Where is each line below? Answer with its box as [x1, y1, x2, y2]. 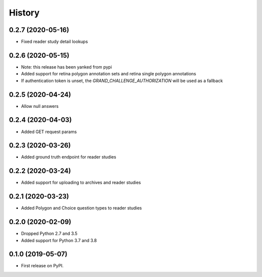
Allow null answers [21, 103, 59, 109]
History [9, 7, 40, 18]
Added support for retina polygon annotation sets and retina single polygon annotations [21, 71, 196, 77]
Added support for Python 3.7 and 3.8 [21, 237, 97, 243]
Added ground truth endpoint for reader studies [21, 154, 116, 160]
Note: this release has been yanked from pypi [21, 64, 112, 70]
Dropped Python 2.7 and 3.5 [21, 231, 78, 237]
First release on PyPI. [21, 263, 64, 269]
